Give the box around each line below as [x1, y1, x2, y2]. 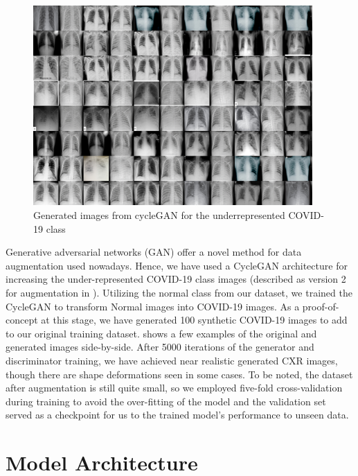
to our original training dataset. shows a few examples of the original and [6, 326, 317, 340]
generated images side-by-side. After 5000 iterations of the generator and [6, 340, 314, 354]
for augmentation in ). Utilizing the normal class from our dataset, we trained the [6, 285, 352, 299]
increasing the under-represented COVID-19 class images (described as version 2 [6, 272, 346, 286]
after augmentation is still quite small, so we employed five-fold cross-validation [6, 380, 343, 395]
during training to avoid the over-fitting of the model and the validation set [6, 394, 326, 408]
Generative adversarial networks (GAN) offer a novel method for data [6, 245, 302, 259]
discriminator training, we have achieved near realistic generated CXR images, [6, 353, 338, 367]
